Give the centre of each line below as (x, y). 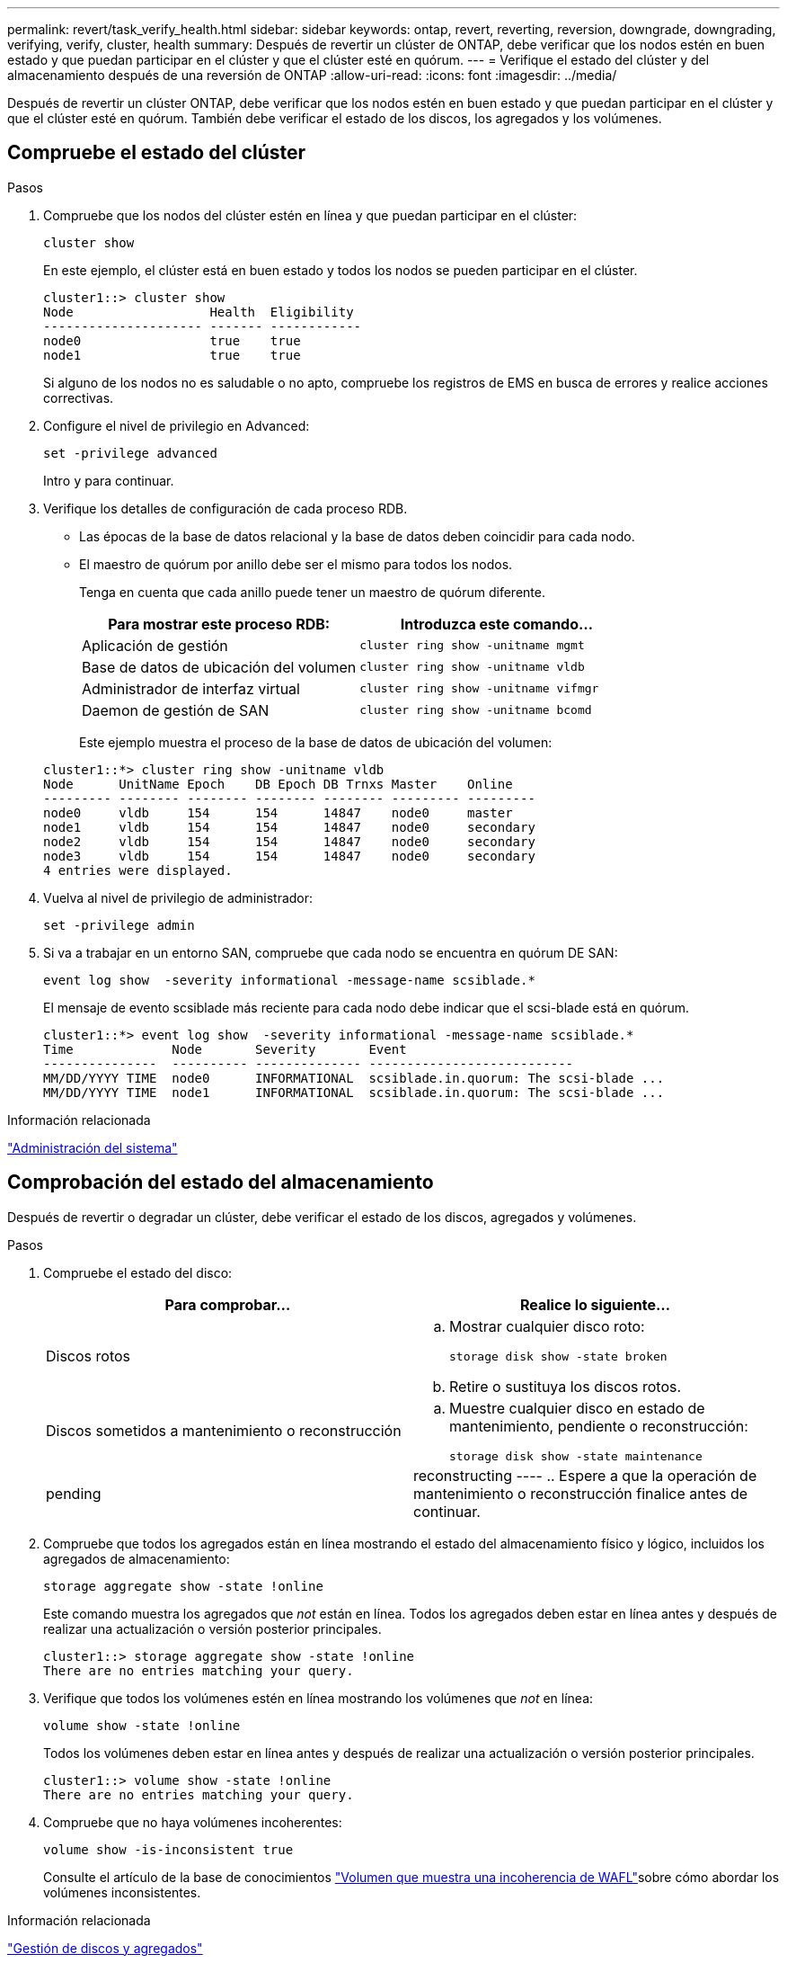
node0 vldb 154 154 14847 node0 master (278, 812)
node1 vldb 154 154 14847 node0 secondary (289, 827)
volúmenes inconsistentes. (122, 1892)
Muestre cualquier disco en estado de (577, 1408)
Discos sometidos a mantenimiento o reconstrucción (224, 1431)
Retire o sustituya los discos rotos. (566, 1386)
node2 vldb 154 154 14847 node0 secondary (289, 841)
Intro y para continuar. (109, 480)
